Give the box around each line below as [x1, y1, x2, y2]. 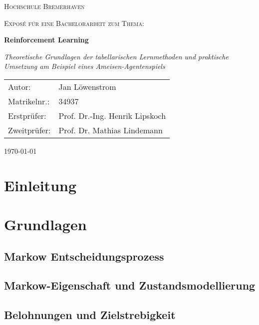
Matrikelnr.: [8, 95, 50, 107]
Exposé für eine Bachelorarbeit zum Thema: [4, 17, 144, 28]
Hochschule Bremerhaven [4, 1, 85, 11]
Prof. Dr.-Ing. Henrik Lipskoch [58, 109, 166, 121]
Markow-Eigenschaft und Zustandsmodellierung [4, 278, 256, 293]
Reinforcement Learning [4, 34, 89, 45]
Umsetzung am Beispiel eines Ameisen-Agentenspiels [4, 61, 165, 71]
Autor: [8, 80, 31, 92]
